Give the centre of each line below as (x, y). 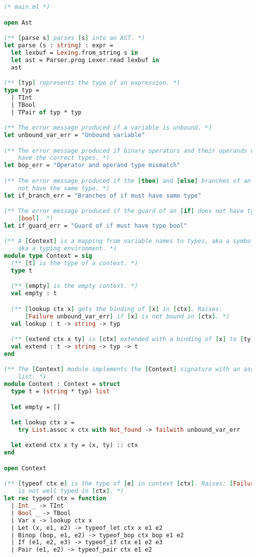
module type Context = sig (48, 256)
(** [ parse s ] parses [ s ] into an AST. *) (75, 38)
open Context (25, 468)
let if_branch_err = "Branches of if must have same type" (103, 195)
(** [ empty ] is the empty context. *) (75, 286)
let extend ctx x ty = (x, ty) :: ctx (75, 445)
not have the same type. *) (64, 188)
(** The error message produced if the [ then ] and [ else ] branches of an (128, 181)
